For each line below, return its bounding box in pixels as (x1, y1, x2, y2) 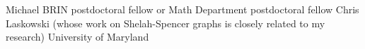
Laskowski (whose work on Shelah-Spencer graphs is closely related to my (6, 15, 325, 30)
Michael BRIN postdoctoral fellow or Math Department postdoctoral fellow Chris (6, 2, 359, 16)
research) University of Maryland (6, 29, 149, 44)
